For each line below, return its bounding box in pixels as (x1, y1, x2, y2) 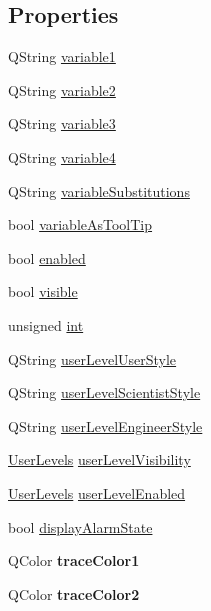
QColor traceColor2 (8, 583, 140, 604)
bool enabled (8, 247, 86, 268)
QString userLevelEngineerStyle (8, 415, 203, 436)
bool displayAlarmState (8, 516, 153, 537)
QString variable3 (8, 113, 116, 134)
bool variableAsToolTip (8, 214, 153, 235)
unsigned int (8, 314, 84, 335)
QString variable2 (8, 79, 116, 100)
